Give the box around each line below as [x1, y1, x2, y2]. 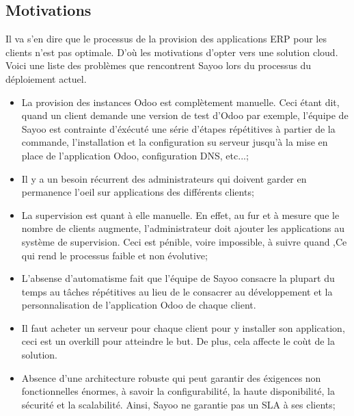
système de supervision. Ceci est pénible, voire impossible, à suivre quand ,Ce [21, 234, 347, 248]
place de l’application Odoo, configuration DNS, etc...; [21, 148, 249, 162]
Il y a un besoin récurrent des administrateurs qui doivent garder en [21, 171, 307, 185]
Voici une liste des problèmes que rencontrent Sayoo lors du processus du [5, 58, 312, 73]
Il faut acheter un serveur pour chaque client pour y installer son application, [21, 320, 345, 335]
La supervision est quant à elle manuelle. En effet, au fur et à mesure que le [21, 207, 340, 222]
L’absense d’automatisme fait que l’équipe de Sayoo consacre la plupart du [21, 271, 335, 285]
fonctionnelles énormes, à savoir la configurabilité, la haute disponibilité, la [21, 384, 335, 398]
